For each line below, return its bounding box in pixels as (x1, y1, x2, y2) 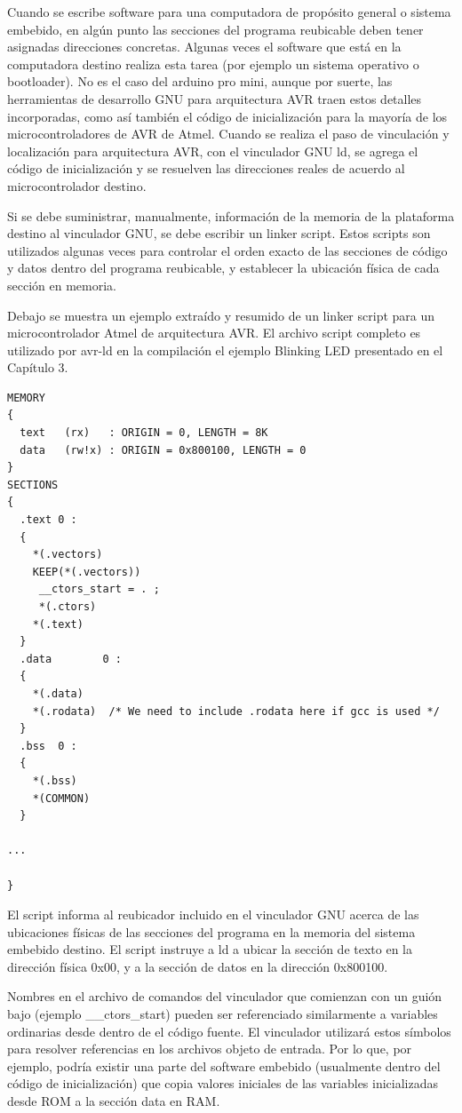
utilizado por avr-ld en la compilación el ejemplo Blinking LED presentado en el (7, 340, 443, 359)
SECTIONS (7, 478, 59, 491)
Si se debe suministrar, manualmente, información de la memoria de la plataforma (7, 206, 455, 225)
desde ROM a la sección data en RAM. (7, 1092, 220, 1110)
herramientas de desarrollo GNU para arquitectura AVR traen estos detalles (7, 89, 422, 107)
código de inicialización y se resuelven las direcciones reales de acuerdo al (7, 159, 405, 178)
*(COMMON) (32, 791, 91, 805)
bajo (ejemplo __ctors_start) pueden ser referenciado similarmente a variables (7, 1005, 438, 1023)
